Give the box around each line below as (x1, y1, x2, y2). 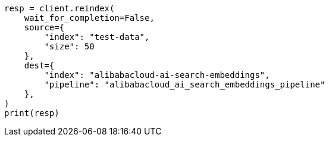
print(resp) (4, 108, 59, 118)
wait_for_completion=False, (24, 13, 155, 23)
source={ (24, 23, 65, 32)
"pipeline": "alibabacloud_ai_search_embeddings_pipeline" (44, 80, 325, 89)
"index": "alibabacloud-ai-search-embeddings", (44, 70, 270, 80)
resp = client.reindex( (4, 4, 115, 13)
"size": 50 (44, 42, 95, 51)
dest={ (24, 61, 55, 70)
